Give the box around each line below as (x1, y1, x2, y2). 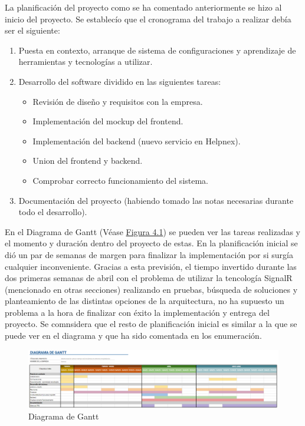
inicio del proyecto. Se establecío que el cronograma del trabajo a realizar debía (5, 12, 291, 25)
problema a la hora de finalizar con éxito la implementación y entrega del (5, 306, 270, 318)
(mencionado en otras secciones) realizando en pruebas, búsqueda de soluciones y (5, 283, 298, 295)
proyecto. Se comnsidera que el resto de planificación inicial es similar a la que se (5, 318, 297, 330)
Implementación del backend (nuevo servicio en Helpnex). (32, 134, 241, 147)
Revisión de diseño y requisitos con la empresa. (32, 95, 203, 107)
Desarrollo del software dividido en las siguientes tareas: (18, 75, 221, 87)
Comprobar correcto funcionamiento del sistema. (32, 174, 209, 186)
